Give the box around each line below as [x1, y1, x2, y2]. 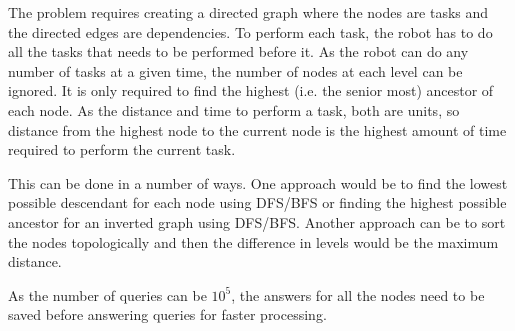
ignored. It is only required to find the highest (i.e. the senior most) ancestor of [8, 80, 494, 101]
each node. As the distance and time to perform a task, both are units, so [8, 99, 460, 120]
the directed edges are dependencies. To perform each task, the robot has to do [8, 21, 493, 42]
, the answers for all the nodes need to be [231, 284, 485, 305]
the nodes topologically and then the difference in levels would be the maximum [8, 231, 499, 252]
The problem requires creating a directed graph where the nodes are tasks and [8, 2, 489, 22]
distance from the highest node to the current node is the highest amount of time [8, 119, 507, 140]
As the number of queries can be [8, 284, 207, 305]
